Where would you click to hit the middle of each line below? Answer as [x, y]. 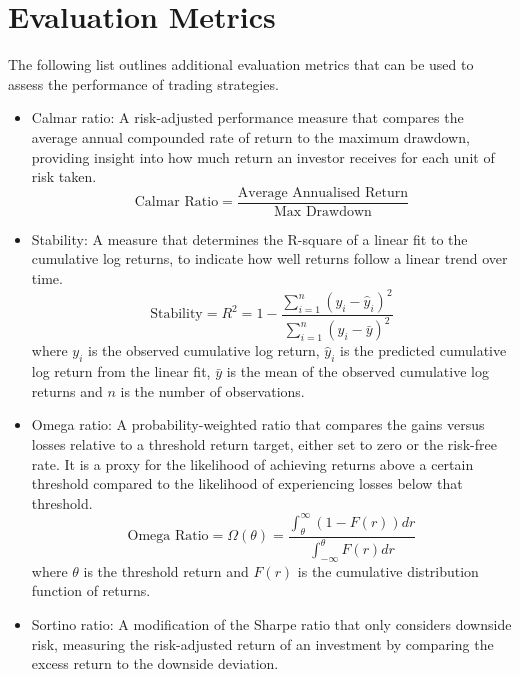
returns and [67, 390]
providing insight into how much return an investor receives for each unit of [263, 156]
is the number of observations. [212, 390]
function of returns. [91, 590]
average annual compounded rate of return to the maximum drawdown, [250, 136]
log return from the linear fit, [121, 371]
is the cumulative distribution [388, 570]
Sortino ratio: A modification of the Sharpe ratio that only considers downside [271, 624]
